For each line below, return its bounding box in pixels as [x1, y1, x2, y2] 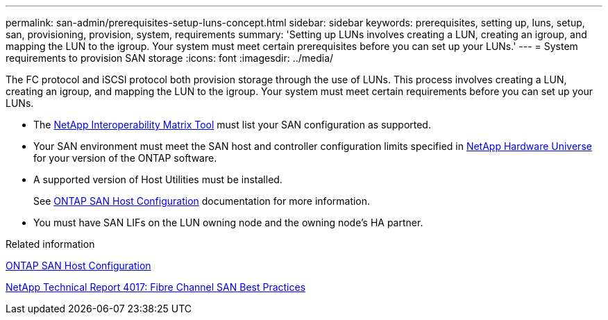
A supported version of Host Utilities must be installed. [33, 174, 282, 185]
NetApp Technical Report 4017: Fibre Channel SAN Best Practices [6, 281, 306, 293]
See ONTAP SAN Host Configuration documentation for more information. [33, 195, 371, 207]
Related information [6, 238, 95, 250]
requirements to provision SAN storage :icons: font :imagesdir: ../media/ [6, 52, 334, 64]
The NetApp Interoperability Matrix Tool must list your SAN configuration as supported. [33, 119, 431, 130]
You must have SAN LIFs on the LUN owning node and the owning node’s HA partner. [33, 217, 423, 228]
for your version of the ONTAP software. [33, 152, 217, 164]
